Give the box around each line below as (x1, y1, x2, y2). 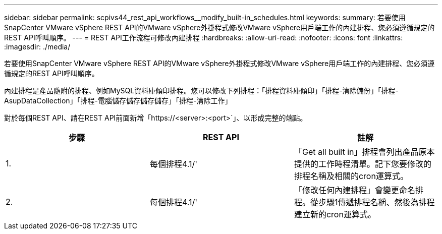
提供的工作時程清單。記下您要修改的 (294, 159, 431, 169)
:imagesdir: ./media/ (4, 42, 71, 51)
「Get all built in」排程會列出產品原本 (294, 147, 435, 157)
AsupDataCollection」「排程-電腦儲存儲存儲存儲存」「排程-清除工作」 (4, 96, 232, 105)
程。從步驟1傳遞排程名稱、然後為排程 (294, 197, 435, 207)
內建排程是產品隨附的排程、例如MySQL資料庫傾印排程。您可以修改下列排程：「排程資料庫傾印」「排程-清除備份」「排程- (4, 86, 399, 95)
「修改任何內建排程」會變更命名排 (294, 185, 423, 195)
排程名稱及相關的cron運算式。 (294, 171, 408, 181)
